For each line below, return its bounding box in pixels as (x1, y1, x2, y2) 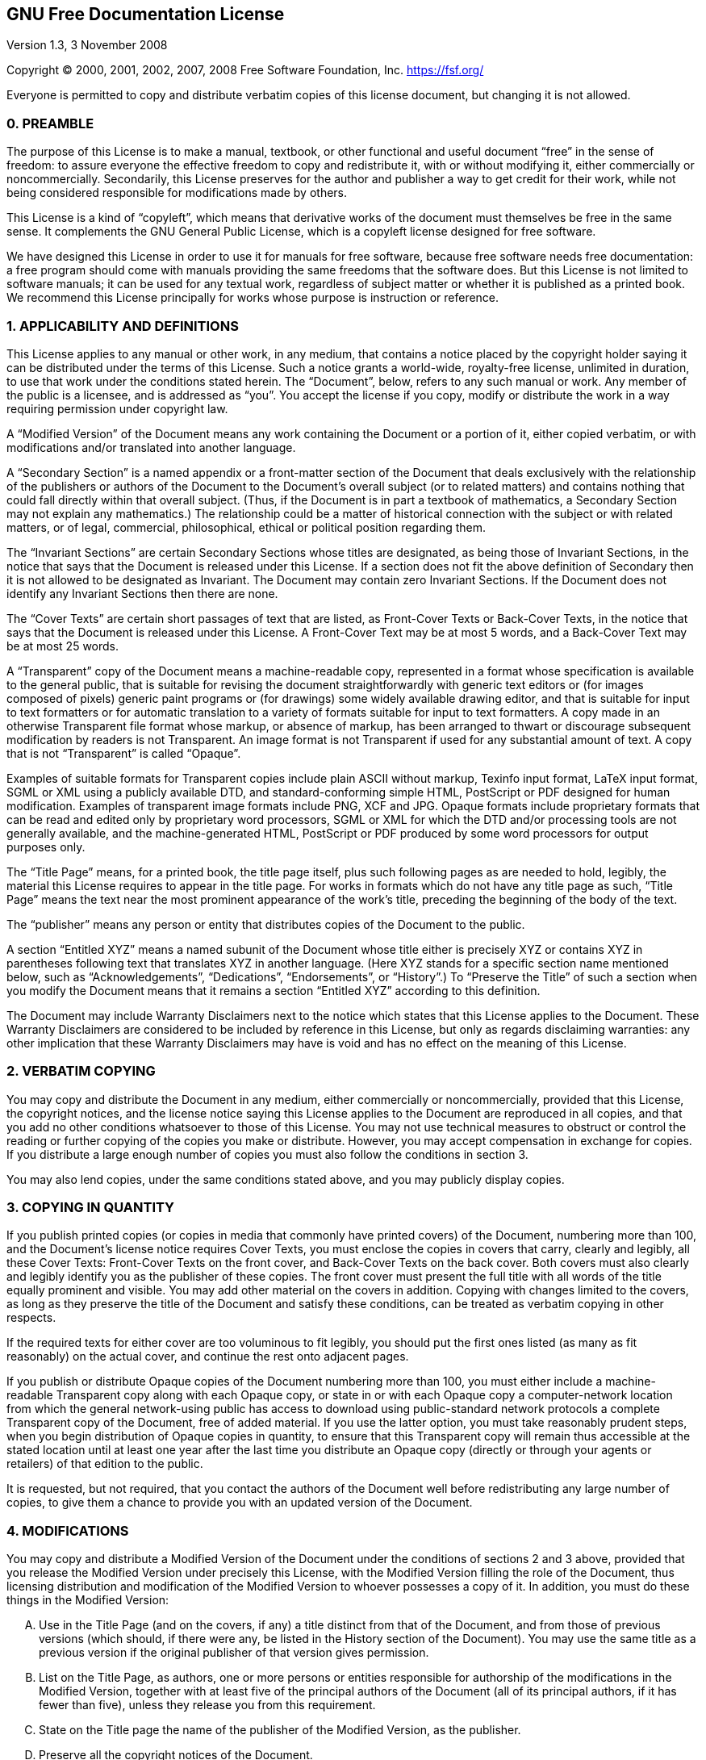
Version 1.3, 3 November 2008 (6, 38, 168, 52)
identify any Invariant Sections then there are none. (6, 586, 278, 600)
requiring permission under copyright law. (6, 401, 228, 416)
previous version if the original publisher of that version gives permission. (39, 1645, 429, 1660)
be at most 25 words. (6, 638, 119, 653)
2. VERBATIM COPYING (6, 1063, 156, 1080)
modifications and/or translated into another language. (6, 440, 296, 454)
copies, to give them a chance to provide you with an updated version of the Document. (6, 1495, 473, 1510)
